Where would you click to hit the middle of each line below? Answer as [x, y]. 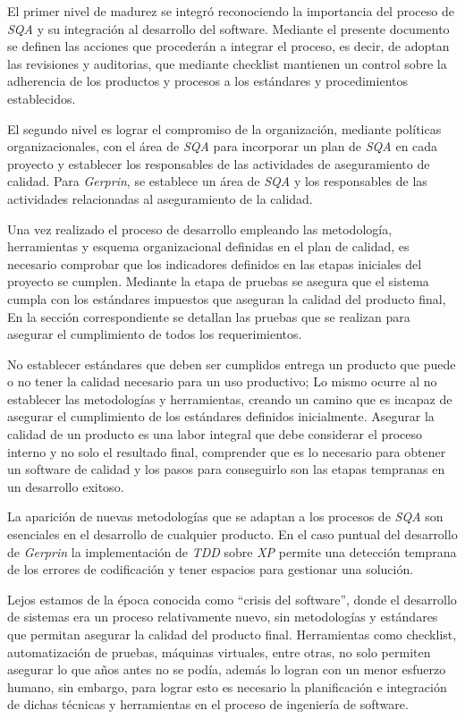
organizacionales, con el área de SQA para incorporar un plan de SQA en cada [223, 146]
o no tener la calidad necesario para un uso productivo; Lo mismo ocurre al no [222, 381]
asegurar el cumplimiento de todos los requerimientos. [155, 334]
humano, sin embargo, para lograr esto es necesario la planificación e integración [227, 686]
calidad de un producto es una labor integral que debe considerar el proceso [215, 434]
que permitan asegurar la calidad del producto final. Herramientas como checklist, [232, 634]
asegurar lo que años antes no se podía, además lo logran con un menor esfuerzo [227, 669]
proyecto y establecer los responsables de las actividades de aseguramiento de [219, 163]
